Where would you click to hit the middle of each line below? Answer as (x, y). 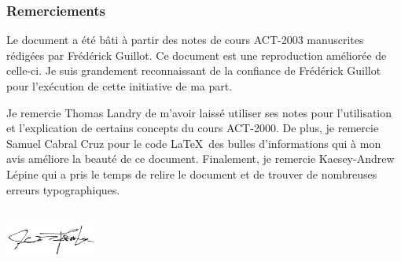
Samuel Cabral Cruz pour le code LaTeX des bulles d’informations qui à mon (194, 143)
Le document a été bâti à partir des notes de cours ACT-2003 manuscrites (185, 40)
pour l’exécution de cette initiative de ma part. (120, 86)
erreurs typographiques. (63, 189)
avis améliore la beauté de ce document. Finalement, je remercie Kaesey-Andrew (200, 159)
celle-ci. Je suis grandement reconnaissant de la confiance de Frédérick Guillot (194, 70)
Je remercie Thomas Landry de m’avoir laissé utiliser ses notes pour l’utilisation (199, 112)
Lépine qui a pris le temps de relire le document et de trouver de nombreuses (192, 173)
